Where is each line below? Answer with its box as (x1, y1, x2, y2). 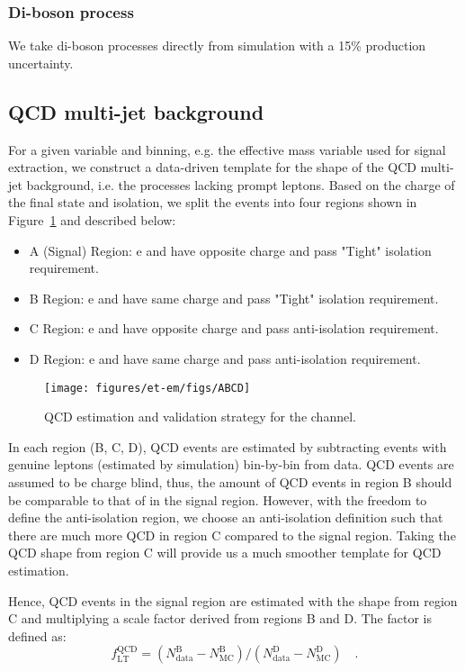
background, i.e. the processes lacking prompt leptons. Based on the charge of (26, 175, 455, 194)
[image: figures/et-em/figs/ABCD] (44, 381, 251, 394)
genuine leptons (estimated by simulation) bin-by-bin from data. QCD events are (8, 455, 454, 474)
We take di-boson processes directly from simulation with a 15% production (8, 36, 426, 55)
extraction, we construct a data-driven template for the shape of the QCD (8, 158, 416, 177)
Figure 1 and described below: (8, 210, 176, 229)
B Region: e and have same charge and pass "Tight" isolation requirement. (29, 288, 439, 307)
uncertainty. (8, 53, 74, 72)
